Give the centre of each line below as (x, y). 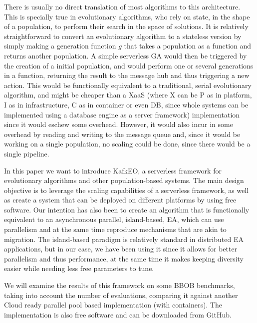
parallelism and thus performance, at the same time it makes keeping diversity (124, 258)
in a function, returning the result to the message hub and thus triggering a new (127, 75)
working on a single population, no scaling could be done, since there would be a (127, 144)
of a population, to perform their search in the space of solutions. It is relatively (126, 26)
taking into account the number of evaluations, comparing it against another (121, 295)
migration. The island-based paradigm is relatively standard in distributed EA (124, 239)
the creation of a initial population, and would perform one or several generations (129, 65)
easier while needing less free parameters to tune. (79, 268)
